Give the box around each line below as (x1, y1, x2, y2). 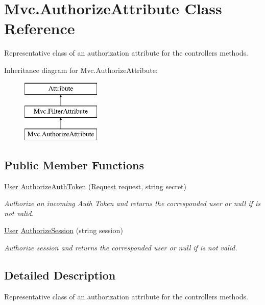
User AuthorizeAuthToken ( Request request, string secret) (4, 181, 187, 191)
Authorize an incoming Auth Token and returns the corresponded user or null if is (4, 198, 260, 209)
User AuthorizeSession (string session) (4, 225, 123, 236)
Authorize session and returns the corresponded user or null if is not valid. (4, 242, 237, 253)
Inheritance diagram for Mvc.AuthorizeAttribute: (4, 64, 158, 75)
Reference (4, 18, 75, 39)
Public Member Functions (4, 157, 144, 172)
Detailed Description (4, 267, 116, 283)
